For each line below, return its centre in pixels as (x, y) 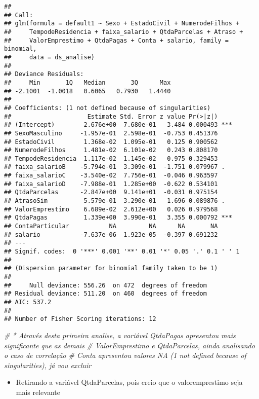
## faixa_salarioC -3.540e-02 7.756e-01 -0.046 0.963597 (111, 176)
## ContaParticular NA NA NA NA (111, 226)
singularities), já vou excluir (48, 365)
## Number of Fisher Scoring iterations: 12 (80, 319)
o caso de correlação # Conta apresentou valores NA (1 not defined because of (125, 355)
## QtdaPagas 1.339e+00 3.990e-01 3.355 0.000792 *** (118, 218)
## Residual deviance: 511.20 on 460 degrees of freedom (105, 294)
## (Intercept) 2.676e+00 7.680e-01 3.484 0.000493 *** (118, 125)
